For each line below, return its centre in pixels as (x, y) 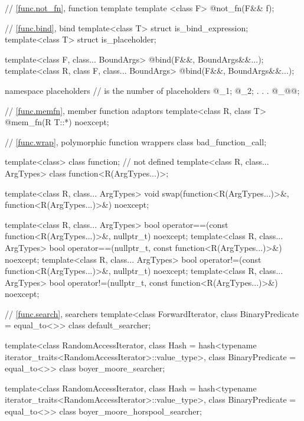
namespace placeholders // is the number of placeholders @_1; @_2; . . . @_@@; (152, 90)
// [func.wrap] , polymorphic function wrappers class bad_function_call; (136, 141)
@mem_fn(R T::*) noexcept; (57, 122)
